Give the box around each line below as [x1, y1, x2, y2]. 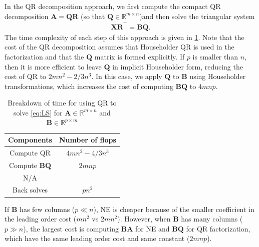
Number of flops [59, 134, 116, 145]
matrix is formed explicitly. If [94, 51, 185, 61]
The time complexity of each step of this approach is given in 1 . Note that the [5, 31, 244, 42]
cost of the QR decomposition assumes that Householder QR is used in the [5, 41, 234, 52]
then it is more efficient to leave [5, 61, 102, 71]
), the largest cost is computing [23, 223, 119, 233]
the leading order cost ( [5, 213, 77, 224]
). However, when [117, 213, 171, 224]
